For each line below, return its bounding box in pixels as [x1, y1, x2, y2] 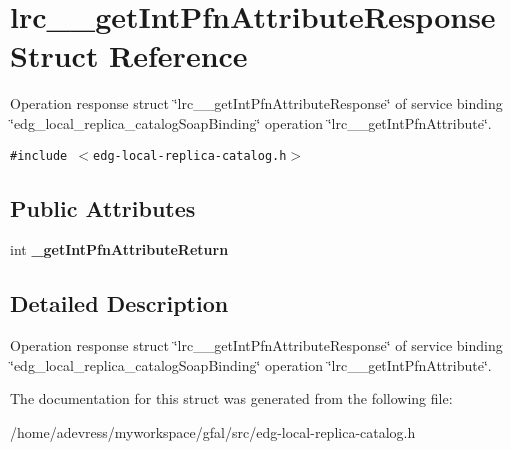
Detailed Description [10, 288, 229, 319]
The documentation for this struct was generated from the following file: [10, 388, 453, 409]
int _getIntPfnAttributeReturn [10, 239, 229, 260]
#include [10, 148, 68, 163]
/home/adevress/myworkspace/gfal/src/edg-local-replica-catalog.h [10, 421, 416, 442]
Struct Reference [10, 35, 248, 76]
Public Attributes [10, 192, 196, 223]
